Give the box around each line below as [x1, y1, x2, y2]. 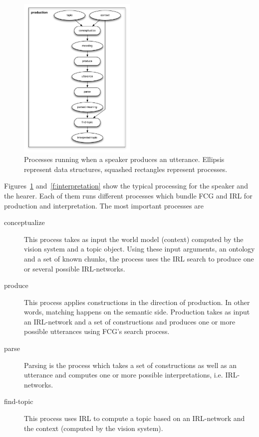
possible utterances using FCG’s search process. [24, 326, 170, 336]
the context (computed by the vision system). [24, 422, 163, 433]
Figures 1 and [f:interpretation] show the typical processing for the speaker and [4, 180, 248, 191]
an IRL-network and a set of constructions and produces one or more [24, 316, 236, 326]
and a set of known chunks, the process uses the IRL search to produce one [24, 253, 254, 263]
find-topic [4, 396, 33, 406]
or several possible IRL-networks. [24, 263, 125, 273]
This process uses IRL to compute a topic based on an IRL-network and [24, 413, 245, 423]
